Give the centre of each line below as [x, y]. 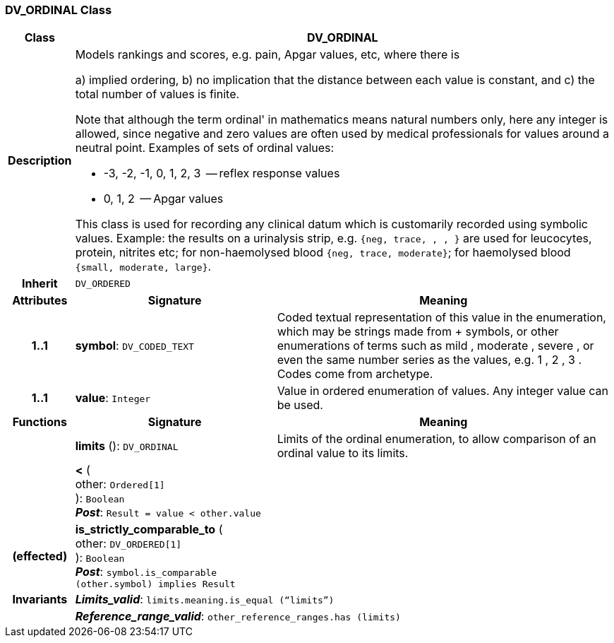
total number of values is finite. [157, 94]
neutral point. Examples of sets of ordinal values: [205, 148]
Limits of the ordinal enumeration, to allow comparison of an [437, 439]
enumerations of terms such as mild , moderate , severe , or [435, 346]
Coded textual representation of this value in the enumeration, [441, 318]
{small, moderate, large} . [143, 267]
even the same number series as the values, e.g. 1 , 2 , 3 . [429, 360]
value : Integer [113, 398]
